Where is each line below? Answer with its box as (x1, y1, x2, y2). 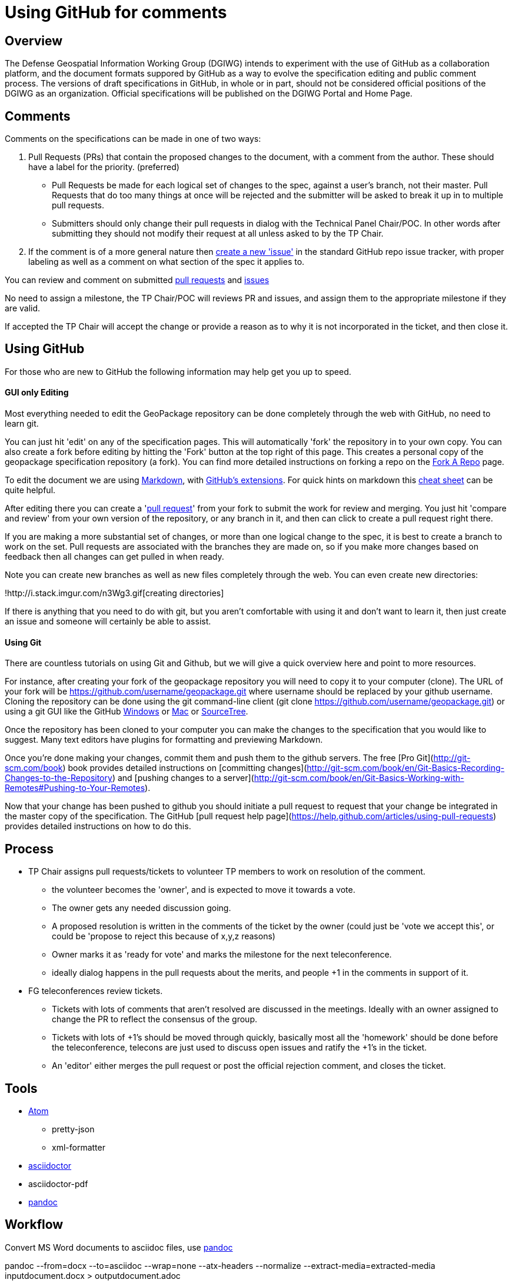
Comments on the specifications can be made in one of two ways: (5, 134, 261, 144)
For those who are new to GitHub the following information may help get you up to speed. (5, 366, 351, 377)
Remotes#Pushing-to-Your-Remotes (5, 783, 145, 793)
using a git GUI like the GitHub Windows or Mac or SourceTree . (5, 706, 248, 717)
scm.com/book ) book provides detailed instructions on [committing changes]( (5, 763, 307, 773)
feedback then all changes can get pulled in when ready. (5, 551, 224, 562)
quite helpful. (5, 485, 56, 496)
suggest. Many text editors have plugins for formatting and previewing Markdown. (5, 734, 323, 745)
